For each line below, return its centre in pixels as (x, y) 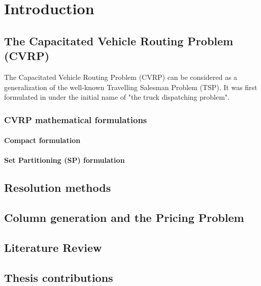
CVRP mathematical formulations (76, 119)
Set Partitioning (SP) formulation (64, 160)
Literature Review (53, 247)
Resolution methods (58, 188)
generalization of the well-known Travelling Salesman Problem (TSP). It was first (131, 87)
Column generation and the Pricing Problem (124, 218)
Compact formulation (42, 140)
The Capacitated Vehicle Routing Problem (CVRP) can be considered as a (121, 77)
